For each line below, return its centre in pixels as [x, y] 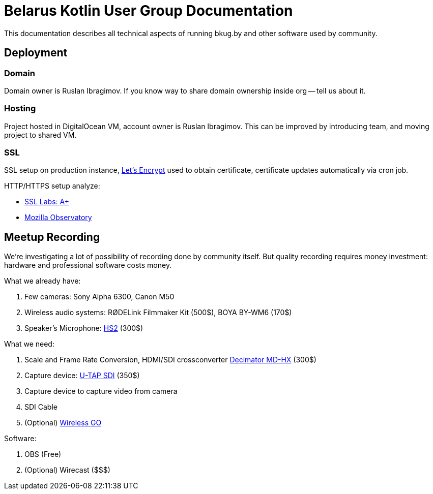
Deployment [36, 53]
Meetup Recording [52, 237]
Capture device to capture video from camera [101, 391]
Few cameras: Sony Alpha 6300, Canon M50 [99, 297]
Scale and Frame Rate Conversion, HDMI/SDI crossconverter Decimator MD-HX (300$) [170, 360]
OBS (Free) [43, 454]
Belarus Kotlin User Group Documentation [149, 11]
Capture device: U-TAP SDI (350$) [82, 376]
